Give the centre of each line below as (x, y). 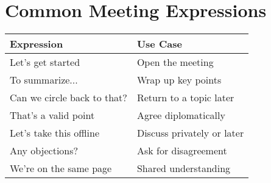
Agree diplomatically (181, 115)
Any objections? (44, 151)
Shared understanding (184, 168)
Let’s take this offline (55, 133)
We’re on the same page (61, 168)
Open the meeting (175, 62)
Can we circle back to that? (69, 98)
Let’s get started (45, 62)
